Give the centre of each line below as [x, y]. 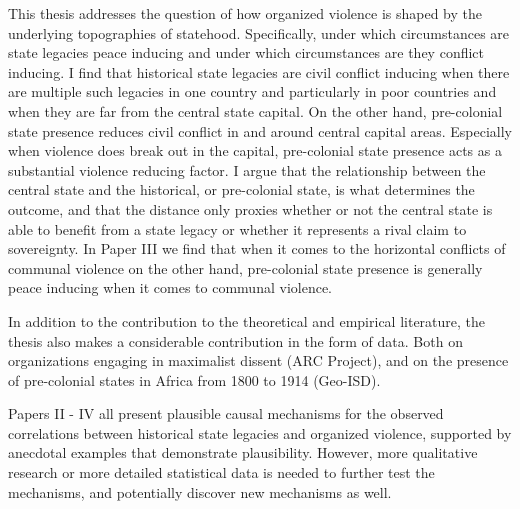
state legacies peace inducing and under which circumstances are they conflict [246, 52]
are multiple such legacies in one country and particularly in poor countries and [252, 91]
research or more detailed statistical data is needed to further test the [221, 472]
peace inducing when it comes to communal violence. [170, 287]
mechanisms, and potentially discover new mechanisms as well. [200, 491]
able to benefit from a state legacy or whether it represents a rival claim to [237, 228]
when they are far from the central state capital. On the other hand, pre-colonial [255, 110]
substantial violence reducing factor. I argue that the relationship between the [247, 169]
